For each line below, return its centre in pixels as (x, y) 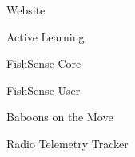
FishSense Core (44, 63)
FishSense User (44, 90)
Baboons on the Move (60, 117)
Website (26, 10)
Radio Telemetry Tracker (67, 143)
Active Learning (46, 36)
